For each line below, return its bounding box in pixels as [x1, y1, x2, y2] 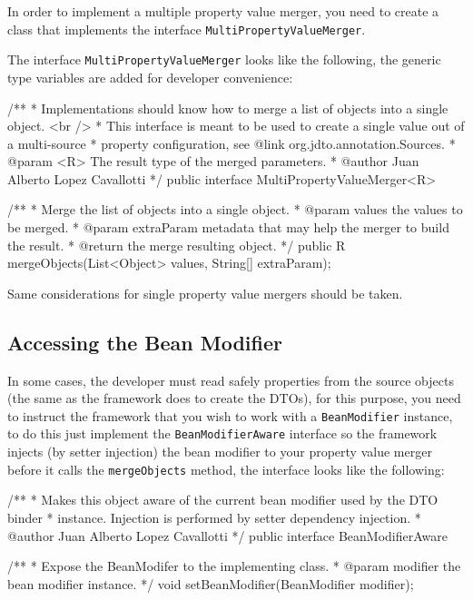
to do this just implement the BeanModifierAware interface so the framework [7, 424, 438, 443]
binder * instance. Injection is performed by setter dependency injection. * [7, 507, 421, 526]
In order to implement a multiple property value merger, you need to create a [7, 2, 439, 20]
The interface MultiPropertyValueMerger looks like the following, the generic [7, 50, 441, 69]
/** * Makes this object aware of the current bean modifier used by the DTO [7, 490, 439, 509]
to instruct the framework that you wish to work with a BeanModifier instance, [7, 406, 453, 425]
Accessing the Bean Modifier [7, 328, 283, 356]
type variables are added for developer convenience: [7, 67, 293, 86]
